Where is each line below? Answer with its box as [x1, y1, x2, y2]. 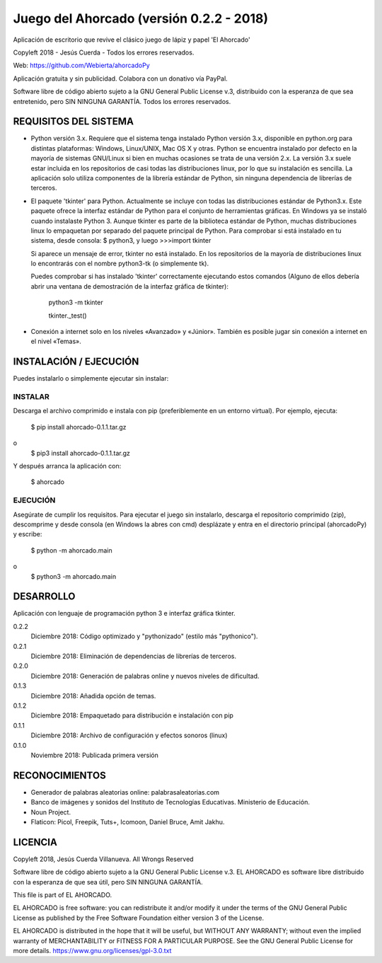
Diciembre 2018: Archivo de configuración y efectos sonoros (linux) [30, 731, 228, 739]
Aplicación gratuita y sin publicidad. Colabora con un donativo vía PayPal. [13, 74, 228, 83]
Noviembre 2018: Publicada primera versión [30, 751, 159, 759]
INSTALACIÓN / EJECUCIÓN [13, 356, 139, 368]
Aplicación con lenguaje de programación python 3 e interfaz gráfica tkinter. [13, 609, 236, 618]
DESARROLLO [13, 591, 76, 603]
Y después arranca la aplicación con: [13, 462, 122, 471]
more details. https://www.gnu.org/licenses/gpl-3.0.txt [13, 947, 172, 955]
